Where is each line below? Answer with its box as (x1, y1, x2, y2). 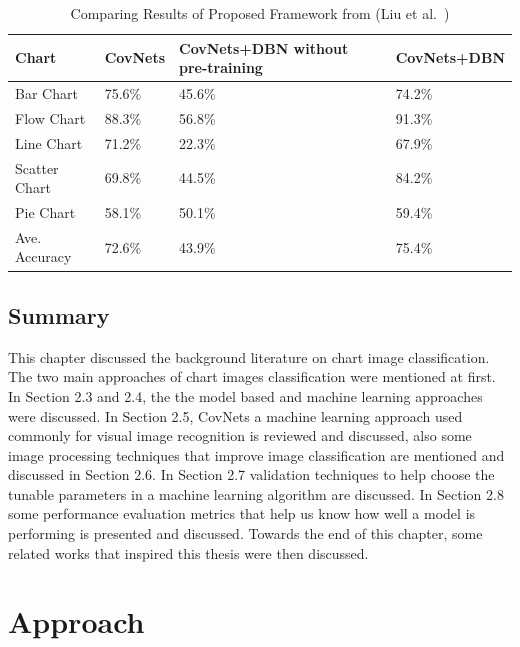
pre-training (179, 57, 263, 78)
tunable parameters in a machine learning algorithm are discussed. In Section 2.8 (8, 483, 504, 504)
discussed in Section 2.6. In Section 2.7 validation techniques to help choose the (8, 464, 495, 485)
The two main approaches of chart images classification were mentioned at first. (8, 366, 496, 387)
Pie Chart (15, 202, 76, 222)
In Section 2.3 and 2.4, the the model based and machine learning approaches (8, 385, 483, 406)
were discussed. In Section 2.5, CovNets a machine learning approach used (8, 405, 463, 426)
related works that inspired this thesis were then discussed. (8, 542, 369, 563)
